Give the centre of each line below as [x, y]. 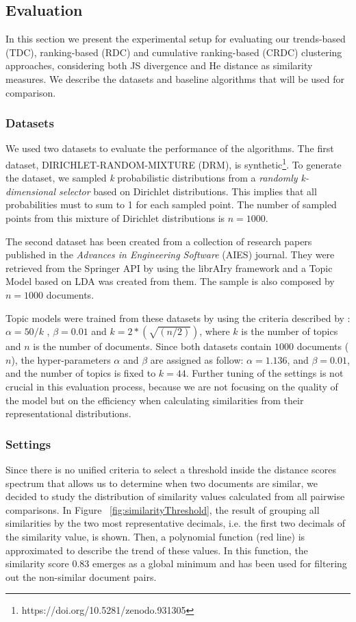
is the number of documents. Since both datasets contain [152, 346]
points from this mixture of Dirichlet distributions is [115, 218]
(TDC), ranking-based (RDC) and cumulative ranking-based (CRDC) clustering [174, 52]
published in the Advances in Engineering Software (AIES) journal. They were [170, 254]
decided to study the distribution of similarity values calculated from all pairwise [175, 496]
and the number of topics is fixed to [81, 373]
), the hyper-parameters [61, 359]
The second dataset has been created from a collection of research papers [159, 241]
